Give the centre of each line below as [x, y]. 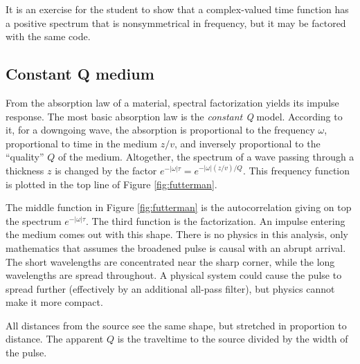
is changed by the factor [106, 170]
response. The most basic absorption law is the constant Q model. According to [174, 116]
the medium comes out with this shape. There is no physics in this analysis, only [177, 234]
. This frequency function [296, 170]
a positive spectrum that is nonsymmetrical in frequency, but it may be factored [176, 22]
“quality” [25, 157]
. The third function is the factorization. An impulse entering [216, 220]
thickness [25, 170]
